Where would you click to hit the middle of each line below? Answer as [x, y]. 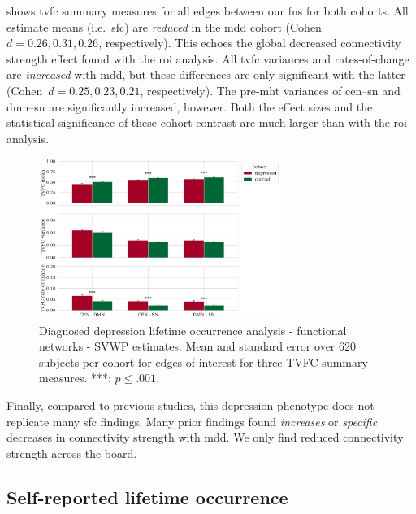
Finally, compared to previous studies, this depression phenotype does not [191, 405]
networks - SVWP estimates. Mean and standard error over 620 [197, 346]
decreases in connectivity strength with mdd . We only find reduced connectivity [205, 437]
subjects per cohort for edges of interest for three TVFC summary [204, 362]
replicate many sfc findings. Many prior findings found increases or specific [192, 421]
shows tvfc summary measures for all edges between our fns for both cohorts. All [208, 11]
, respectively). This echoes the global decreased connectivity [250, 43]
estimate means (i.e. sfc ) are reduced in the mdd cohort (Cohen [164, 26]
